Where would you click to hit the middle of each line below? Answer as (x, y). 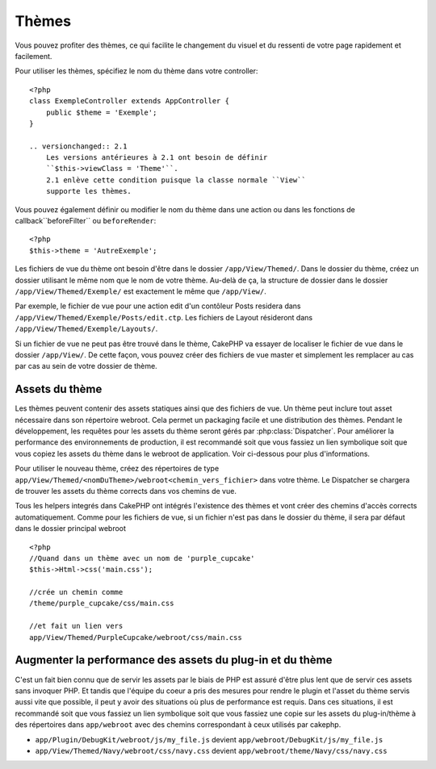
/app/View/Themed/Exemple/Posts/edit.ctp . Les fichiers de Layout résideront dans (164, 317)
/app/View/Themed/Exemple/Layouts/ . (86, 329)
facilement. (34, 56)
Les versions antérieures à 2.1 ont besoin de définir (157, 158)
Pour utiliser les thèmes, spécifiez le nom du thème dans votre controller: (136, 71)
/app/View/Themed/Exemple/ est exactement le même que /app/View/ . (140, 291)
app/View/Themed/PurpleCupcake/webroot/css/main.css (136, 637)
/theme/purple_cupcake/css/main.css (102, 604)
